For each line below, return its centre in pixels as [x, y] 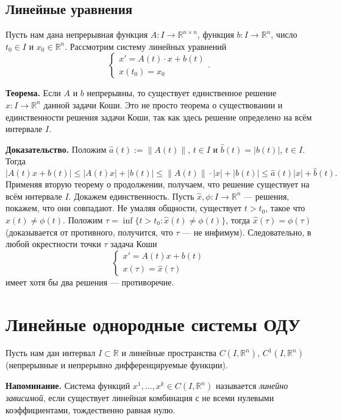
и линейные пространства [169, 353]
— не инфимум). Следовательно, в [247, 232]
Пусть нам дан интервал [51, 353]
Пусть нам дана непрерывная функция [77, 34]
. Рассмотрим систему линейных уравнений [146, 46]
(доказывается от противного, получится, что [89, 232]
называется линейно [252, 386]
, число [284, 34]
